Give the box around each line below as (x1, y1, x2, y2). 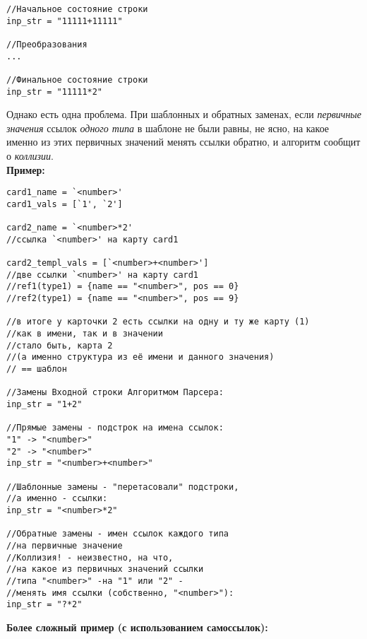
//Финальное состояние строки (6, 74, 148, 85)
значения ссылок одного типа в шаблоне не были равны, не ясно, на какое (6, 120, 330, 135)
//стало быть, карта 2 (6, 340, 113, 351)
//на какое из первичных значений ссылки (6, 564, 204, 575)
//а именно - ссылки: (6, 493, 108, 504)
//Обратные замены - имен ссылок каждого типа (6, 529, 229, 539)
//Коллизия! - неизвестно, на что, (6, 552, 174, 563)
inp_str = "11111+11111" (6, 16, 123, 26)
